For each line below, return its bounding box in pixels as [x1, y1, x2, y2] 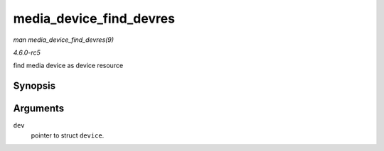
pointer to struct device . [31, 131, 105, 140]
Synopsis [13, 80, 56, 92]
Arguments [13, 103, 65, 115]
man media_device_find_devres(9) [13, 35, 114, 44]
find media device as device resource [13, 61, 124, 70]
